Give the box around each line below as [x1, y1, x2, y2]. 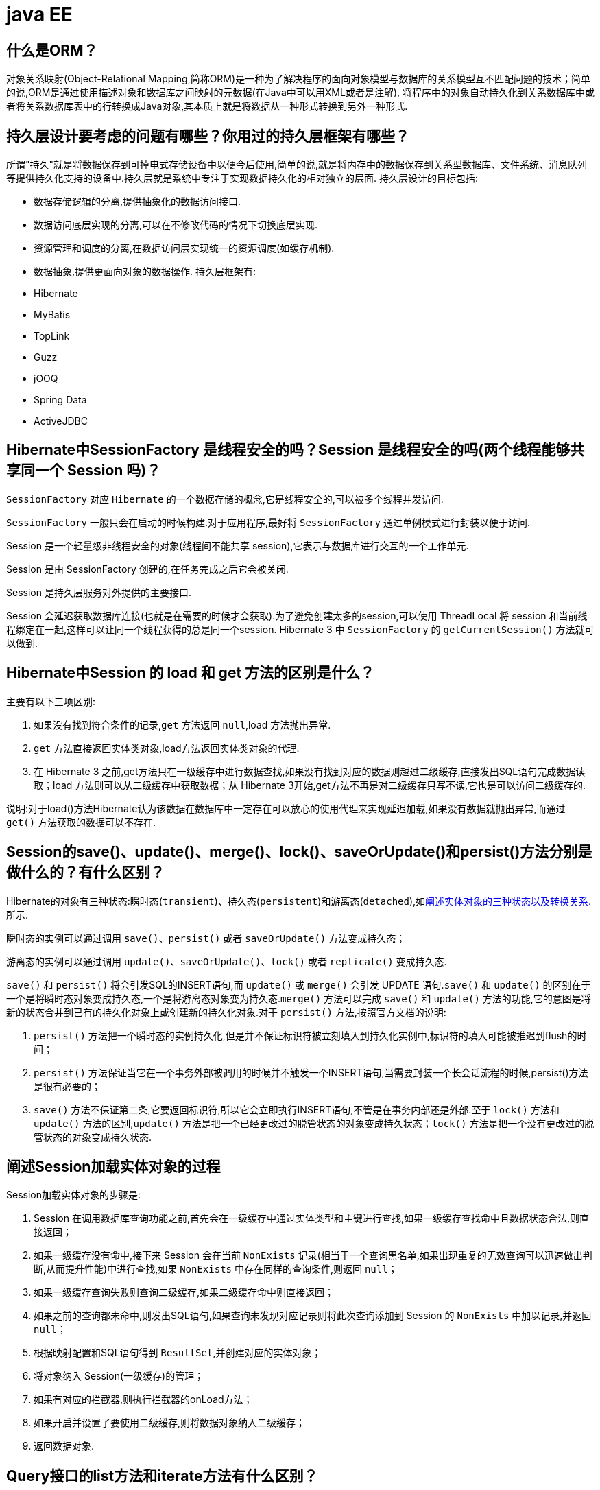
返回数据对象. [34, 1440, 95, 1452]
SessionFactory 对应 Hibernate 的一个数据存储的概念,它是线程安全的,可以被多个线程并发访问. [6, 493, 444, 505]
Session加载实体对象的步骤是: [6, 1189, 141, 1201]
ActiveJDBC [34, 415, 88, 427]
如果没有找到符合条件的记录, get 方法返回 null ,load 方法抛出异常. [34, 718, 331, 731]
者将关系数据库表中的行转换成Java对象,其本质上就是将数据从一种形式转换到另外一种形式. [6, 100, 408, 113]
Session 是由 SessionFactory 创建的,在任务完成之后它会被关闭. [6, 563, 289, 575]
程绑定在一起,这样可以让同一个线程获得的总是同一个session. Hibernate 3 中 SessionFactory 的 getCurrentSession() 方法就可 [6, 623, 595, 635]
